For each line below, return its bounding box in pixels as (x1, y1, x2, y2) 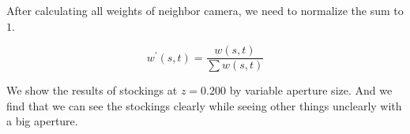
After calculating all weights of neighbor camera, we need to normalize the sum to (6, 2, 404, 18)
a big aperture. (6, 113, 78, 129)
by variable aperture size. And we (229, 82, 393, 99)
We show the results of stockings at (6, 82, 178, 99)
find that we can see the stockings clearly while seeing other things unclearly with (6, 97, 402, 114)
